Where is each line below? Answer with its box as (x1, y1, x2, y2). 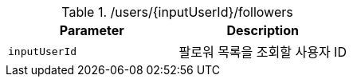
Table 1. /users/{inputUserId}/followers (61, 4, 293, 20)
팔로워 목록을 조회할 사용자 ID (178, 44, 347, 60)
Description (226, 22, 299, 38)
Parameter (59, 22, 124, 38)
